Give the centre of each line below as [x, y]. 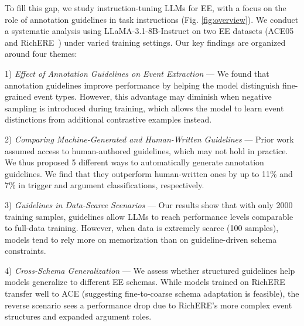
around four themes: [41, 54]
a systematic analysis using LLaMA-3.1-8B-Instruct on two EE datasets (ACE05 [149, 31]
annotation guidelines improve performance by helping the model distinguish [142, 85]
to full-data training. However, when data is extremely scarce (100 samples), [142, 228]
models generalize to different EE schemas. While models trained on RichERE [145, 282]
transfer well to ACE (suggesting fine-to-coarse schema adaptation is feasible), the [152, 293]
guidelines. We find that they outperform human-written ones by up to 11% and [149, 173]
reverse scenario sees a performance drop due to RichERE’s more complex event [148, 305]
